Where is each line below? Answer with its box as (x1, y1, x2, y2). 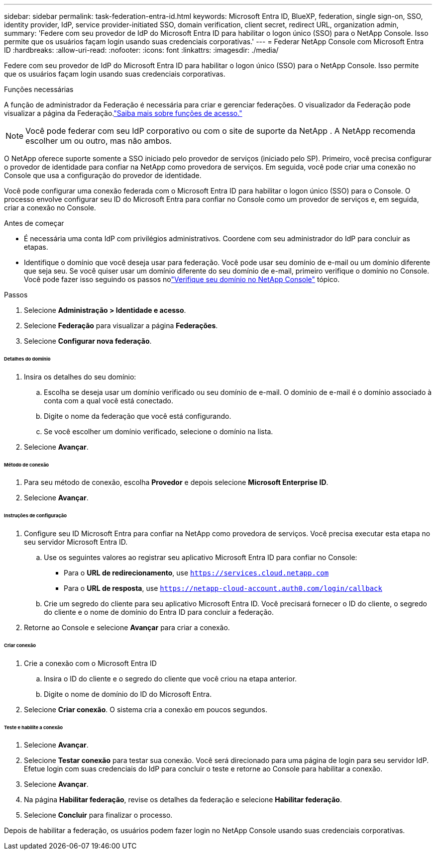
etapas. (24, 243, 48, 251)
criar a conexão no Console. (4, 203, 96, 212)
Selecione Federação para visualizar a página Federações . (24, 321, 218, 330)
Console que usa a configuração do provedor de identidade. (4, 171, 202, 180)
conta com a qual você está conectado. (44, 396, 173, 405)
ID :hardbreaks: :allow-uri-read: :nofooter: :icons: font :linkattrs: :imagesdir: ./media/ (4, 46, 279, 54)
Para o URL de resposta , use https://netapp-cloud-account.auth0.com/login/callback (64, 584, 382, 593)
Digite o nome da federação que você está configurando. (44, 411, 231, 420)
